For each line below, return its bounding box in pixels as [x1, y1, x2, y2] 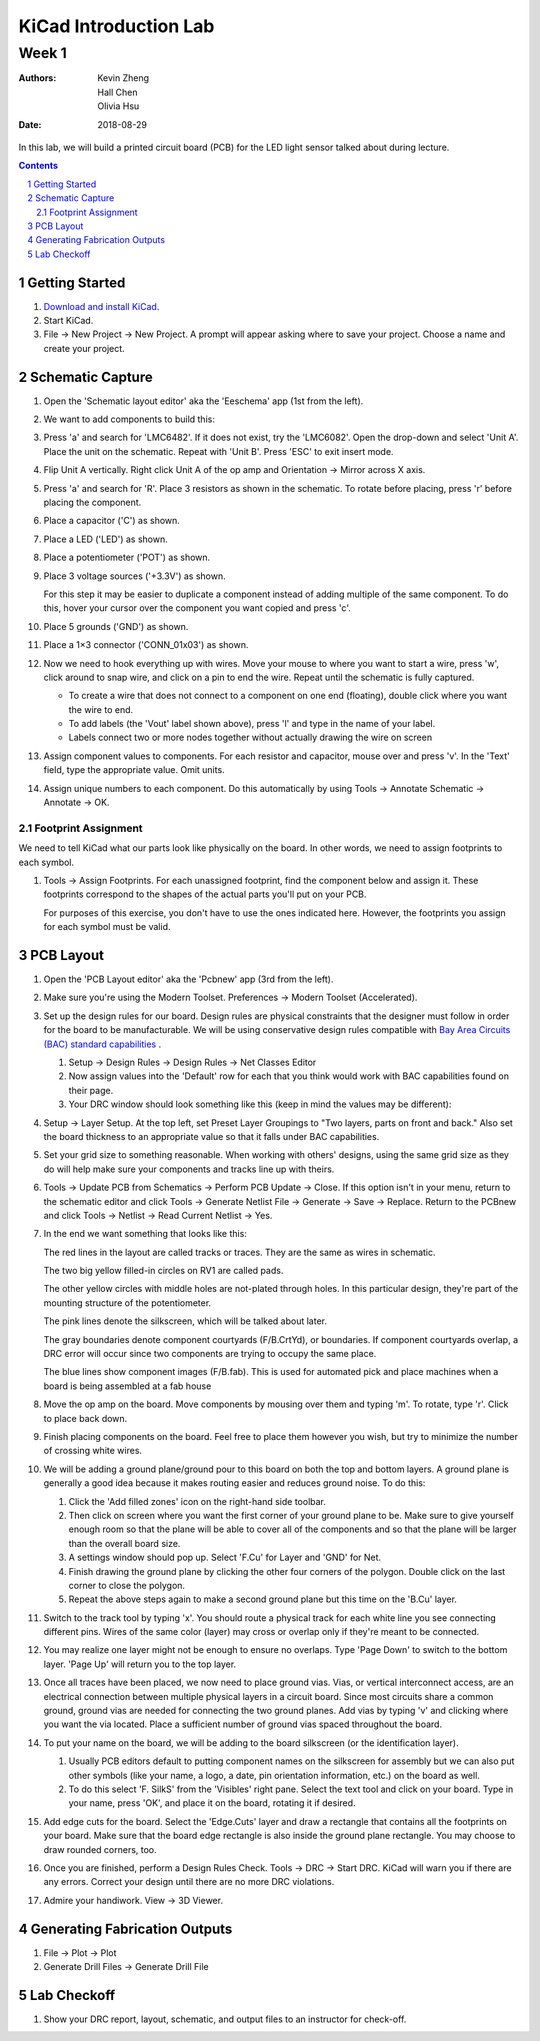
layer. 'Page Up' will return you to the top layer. [43, 1658, 237, 1670]
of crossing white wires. [43, 1445, 143, 1457]
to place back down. [43, 1412, 128, 1424]
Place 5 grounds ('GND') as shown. [43, 620, 189, 632]
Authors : [18, 72, 57, 84]
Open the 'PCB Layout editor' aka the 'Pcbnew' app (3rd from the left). [43, 973, 334, 985]
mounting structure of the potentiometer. [43, 1296, 212, 1309]
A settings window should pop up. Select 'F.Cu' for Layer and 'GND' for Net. [68, 1551, 382, 1564]
